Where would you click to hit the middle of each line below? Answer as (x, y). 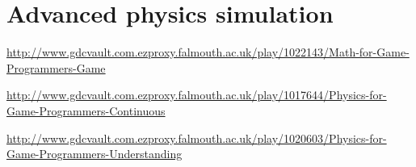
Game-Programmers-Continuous (86, 110)
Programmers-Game (56, 67)
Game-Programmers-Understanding (95, 154)
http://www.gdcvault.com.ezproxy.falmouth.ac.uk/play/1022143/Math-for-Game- (208, 52)
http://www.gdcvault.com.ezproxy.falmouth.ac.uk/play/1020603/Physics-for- (197, 138)
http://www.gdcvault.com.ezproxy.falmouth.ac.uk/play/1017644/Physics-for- (197, 95)
